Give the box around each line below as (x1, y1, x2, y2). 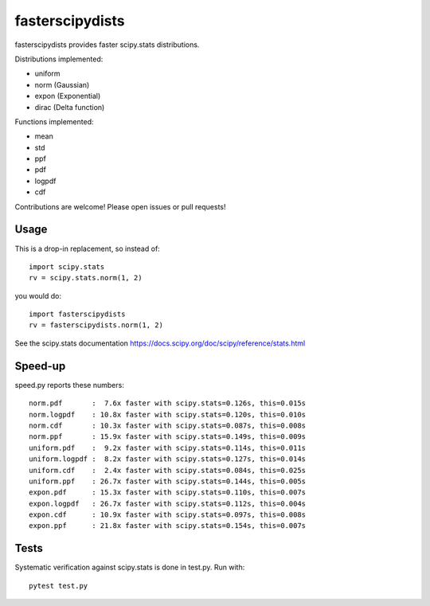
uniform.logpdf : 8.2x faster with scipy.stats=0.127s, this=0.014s (29, 455, 307, 463)
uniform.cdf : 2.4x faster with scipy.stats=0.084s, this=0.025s (29, 466, 307, 475)
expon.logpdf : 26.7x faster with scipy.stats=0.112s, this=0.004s (29, 498, 307, 508)
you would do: (14, 291, 61, 300)
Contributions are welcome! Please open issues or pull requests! (14, 201, 226, 211)
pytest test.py (29, 581, 88, 590)
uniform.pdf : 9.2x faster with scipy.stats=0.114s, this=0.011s (29, 443, 307, 452)
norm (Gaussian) (34, 80, 90, 89)
